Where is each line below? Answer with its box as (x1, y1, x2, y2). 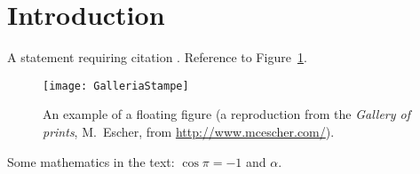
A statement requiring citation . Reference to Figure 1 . (7, 48, 307, 67)
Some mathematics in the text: (7, 152, 175, 170)
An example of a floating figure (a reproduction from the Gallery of (43, 105, 410, 123)
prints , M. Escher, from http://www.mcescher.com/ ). (43, 122, 335, 140)
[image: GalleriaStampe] (43, 79, 189, 92)
